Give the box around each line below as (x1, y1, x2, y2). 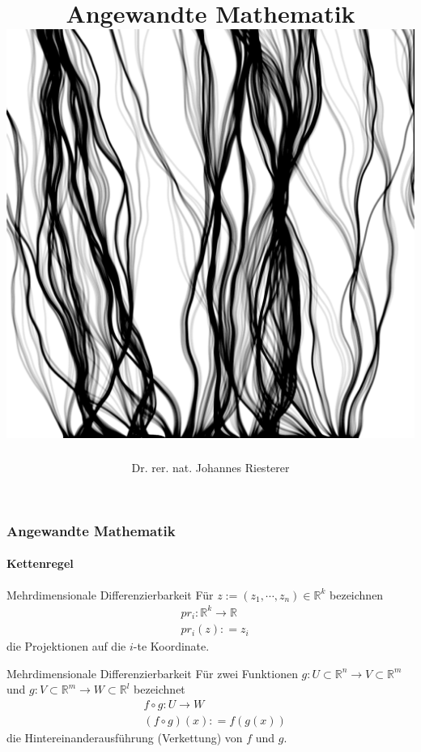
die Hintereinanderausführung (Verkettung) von (6, 729, 243, 746)
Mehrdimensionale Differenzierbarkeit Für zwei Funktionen (6, 664, 298, 681)
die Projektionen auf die (6, 638, 126, 655)
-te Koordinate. (133, 638, 210, 655)
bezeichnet (134, 681, 185, 698)
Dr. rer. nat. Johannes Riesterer (131, 459, 290, 476)
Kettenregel (6, 555, 74, 572)
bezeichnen (330, 586, 384, 603)
